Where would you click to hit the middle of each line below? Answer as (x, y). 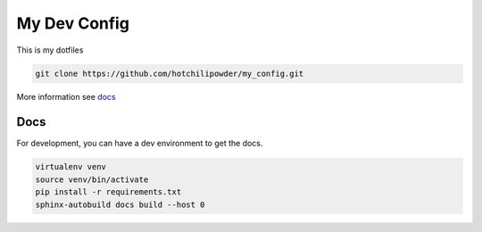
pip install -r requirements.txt (108, 192)
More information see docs (66, 96)
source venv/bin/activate (92, 179)
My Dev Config (73, 23)
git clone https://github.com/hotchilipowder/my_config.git (170, 73)
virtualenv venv (71, 167)
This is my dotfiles (50, 50)
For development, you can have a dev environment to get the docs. (140, 144)
